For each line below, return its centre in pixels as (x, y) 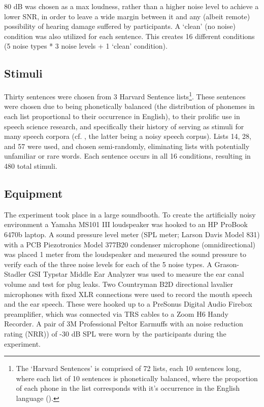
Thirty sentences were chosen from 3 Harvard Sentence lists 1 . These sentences (125, 96)
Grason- (227, 264)
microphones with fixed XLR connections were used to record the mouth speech (128, 294)
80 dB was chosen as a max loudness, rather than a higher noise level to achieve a (131, 6)
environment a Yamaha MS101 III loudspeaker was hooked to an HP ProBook (126, 224)
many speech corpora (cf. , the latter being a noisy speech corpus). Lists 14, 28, (128, 136)
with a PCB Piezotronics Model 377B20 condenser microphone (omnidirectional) (130, 244)
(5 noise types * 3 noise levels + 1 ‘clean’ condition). (86, 46)
